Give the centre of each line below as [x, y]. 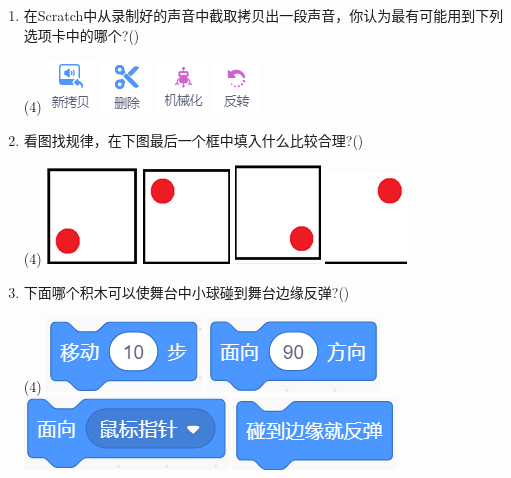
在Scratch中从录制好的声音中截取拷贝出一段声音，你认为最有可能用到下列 [263, 15]
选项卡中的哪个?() [81, 34]
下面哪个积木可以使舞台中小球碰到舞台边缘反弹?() [186, 291]
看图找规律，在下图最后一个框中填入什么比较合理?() [193, 139]
